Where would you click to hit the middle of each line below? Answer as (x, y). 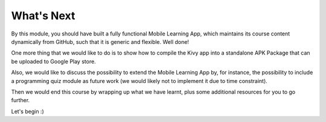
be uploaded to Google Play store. (53, 61)
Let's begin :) (28, 111)
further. (21, 100)
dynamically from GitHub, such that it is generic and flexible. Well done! (100, 41)
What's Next (43, 16)
